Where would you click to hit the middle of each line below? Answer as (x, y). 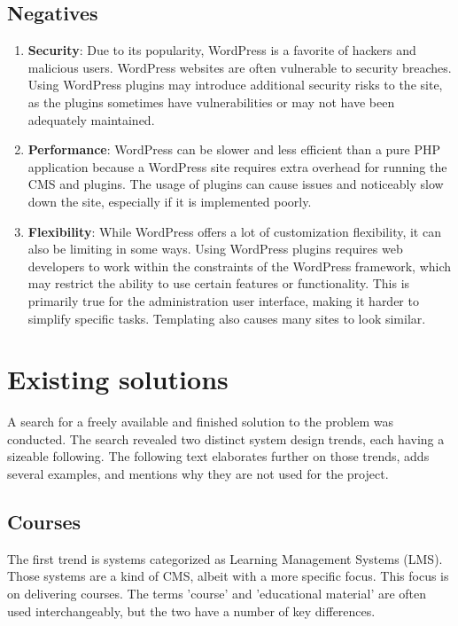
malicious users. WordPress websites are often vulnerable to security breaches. (240, 67)
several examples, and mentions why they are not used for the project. (198, 474)
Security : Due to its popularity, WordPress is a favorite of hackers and (222, 50)
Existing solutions (118, 379)
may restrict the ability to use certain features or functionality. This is (219, 283)
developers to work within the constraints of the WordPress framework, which (240, 266)
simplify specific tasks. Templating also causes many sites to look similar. (227, 318)
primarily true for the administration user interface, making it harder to (223, 300)
